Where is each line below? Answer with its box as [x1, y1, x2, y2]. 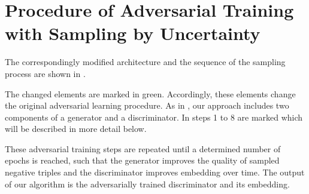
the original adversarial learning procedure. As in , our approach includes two [5, 99, 289, 112]
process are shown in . [5, 67, 86, 79]
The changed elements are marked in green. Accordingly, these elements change [5, 87, 296, 100]
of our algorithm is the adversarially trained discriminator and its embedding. [5, 177, 290, 190]
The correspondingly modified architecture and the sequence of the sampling [5, 56, 286, 68]
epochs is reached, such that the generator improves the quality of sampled [5, 154, 280, 167]
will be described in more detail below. [5, 122, 147, 135]
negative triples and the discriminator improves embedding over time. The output [5, 166, 305, 178]
